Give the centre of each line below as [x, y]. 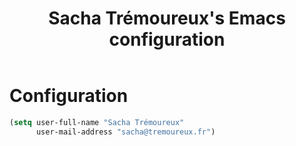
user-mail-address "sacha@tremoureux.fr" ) [125, 132]
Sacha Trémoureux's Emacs [167, 18]
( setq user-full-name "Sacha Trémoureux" [97, 122]
